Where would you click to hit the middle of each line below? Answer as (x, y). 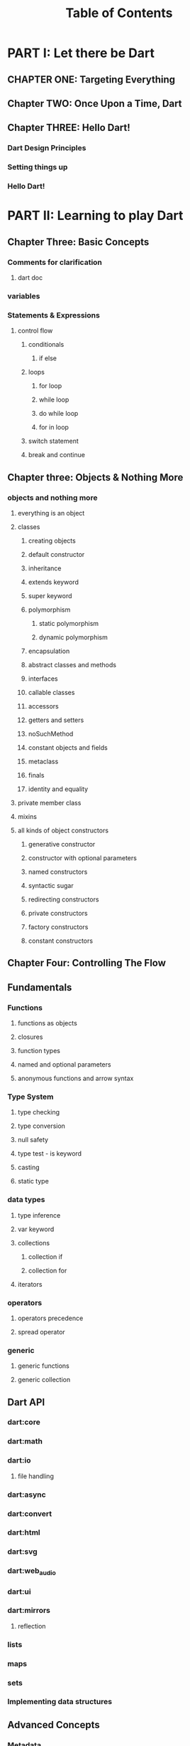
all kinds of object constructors (63, 830)
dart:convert (30, 1513)
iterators (30, 1284)
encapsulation (49, 651)
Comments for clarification (55, 262)
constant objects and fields (68, 747)
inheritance (45, 568)
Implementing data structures (60, 1702)
